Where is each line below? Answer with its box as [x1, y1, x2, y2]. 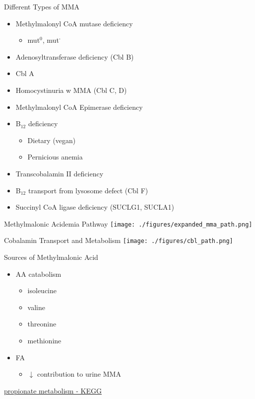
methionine [27, 335, 62, 345]
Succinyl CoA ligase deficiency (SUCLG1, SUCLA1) [15, 202, 174, 212]
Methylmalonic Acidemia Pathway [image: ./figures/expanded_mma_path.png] [4, 218, 253, 229]
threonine [27, 319, 57, 329]
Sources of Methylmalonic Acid [4, 252, 98, 262]
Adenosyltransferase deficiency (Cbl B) [15, 51, 134, 62]
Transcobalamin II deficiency [15, 168, 104, 178]
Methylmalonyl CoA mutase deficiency [15, 18, 133, 28]
